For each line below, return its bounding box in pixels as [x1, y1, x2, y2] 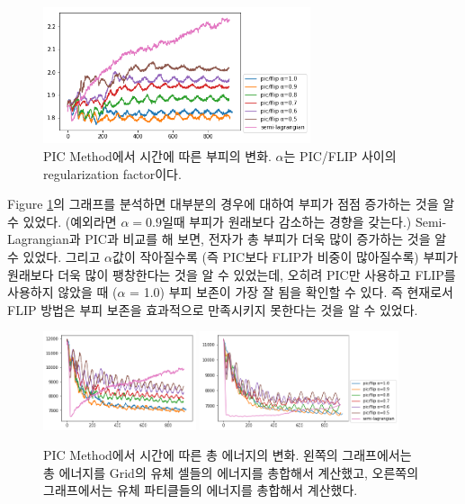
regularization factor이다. [43, 164, 182, 183]
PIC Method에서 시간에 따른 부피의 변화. [43, 146, 272, 165]
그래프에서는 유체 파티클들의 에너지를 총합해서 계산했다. [43, 481, 358, 499]
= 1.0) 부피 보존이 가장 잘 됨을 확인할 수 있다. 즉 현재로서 [130, 283, 453, 301]
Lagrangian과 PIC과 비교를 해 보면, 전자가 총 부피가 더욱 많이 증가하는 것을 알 [7, 229, 447, 248]
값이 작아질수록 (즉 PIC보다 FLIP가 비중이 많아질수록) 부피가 [112, 247, 459, 265]
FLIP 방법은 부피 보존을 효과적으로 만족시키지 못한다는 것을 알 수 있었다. [7, 300, 418, 319]
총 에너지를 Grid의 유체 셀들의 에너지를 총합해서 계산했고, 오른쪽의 [43, 463, 419, 481]
